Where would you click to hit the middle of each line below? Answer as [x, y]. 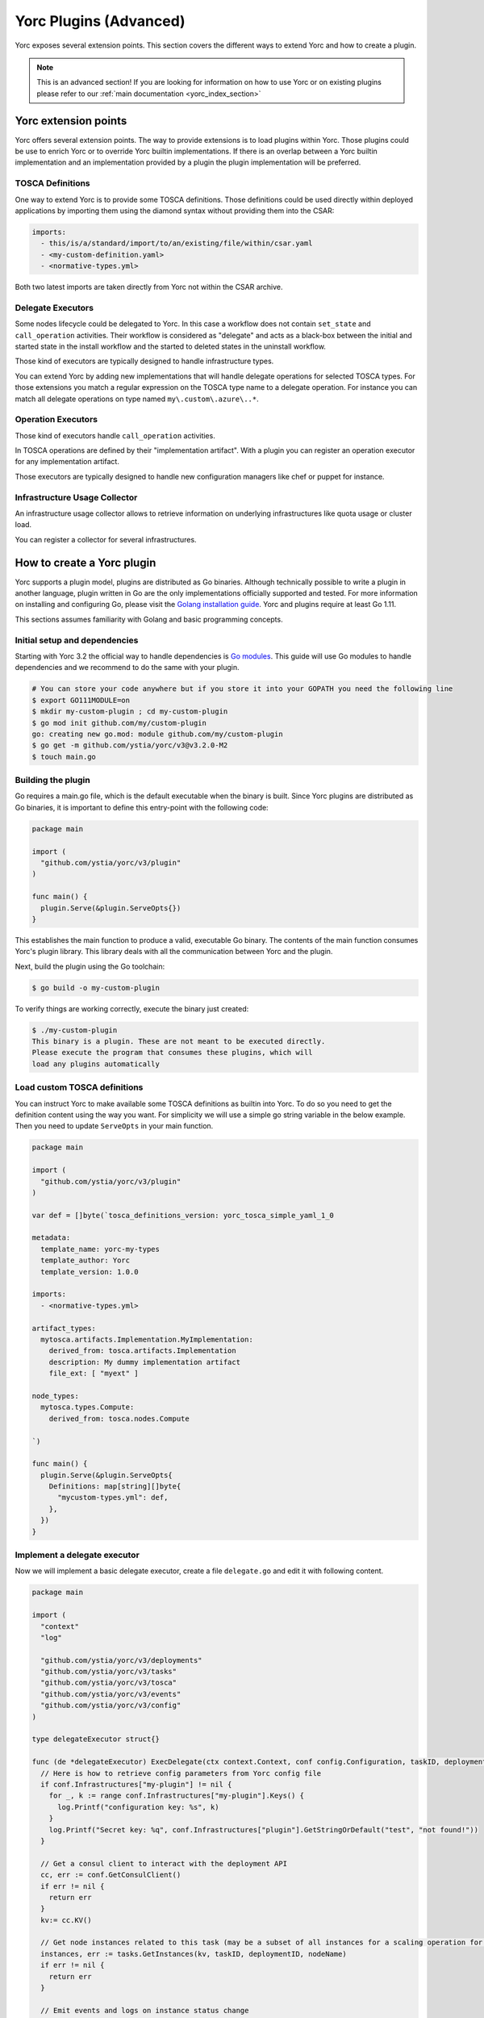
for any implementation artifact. [67, 462]
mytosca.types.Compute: [88, 1407]
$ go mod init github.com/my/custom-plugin [119, 723]
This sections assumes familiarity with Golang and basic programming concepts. [149, 619]
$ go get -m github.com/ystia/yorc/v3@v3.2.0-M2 [130, 745]
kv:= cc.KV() [66, 1920]
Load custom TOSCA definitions [79, 1087]
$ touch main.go [64, 756]
